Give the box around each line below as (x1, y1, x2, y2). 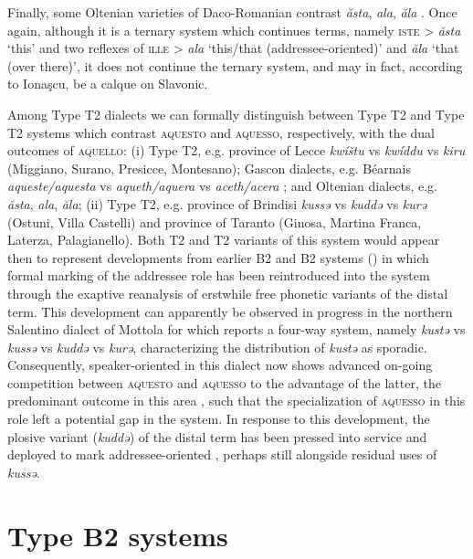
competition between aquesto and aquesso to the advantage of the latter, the (7, 373, 441, 392)
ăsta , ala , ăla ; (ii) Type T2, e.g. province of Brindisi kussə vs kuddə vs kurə (7, 194, 427, 213)
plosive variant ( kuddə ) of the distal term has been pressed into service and (7, 427, 427, 446)
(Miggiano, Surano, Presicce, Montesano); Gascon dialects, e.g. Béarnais (7, 158, 411, 177)
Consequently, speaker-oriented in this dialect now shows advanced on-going (7, 355, 433, 374)
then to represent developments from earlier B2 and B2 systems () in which (7, 248, 429, 267)
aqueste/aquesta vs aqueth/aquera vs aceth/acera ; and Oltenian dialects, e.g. (7, 176, 437, 195)
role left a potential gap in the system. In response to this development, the (7, 409, 430, 428)
